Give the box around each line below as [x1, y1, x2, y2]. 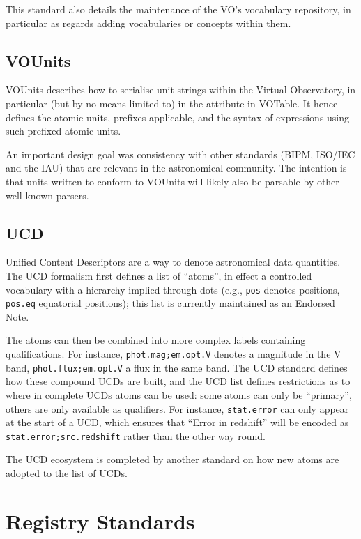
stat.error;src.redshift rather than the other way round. [6, 428, 266, 443]
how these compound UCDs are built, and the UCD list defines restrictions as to [6, 374, 351, 388]
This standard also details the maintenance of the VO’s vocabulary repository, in [6, 2, 351, 16]
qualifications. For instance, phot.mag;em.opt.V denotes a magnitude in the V [6, 347, 341, 361]
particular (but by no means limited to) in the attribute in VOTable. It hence [6, 96, 338, 110]
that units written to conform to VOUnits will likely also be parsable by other [6, 174, 339, 188]
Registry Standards [6, 506, 195, 535]
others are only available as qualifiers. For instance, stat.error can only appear [6, 401, 349, 416]
